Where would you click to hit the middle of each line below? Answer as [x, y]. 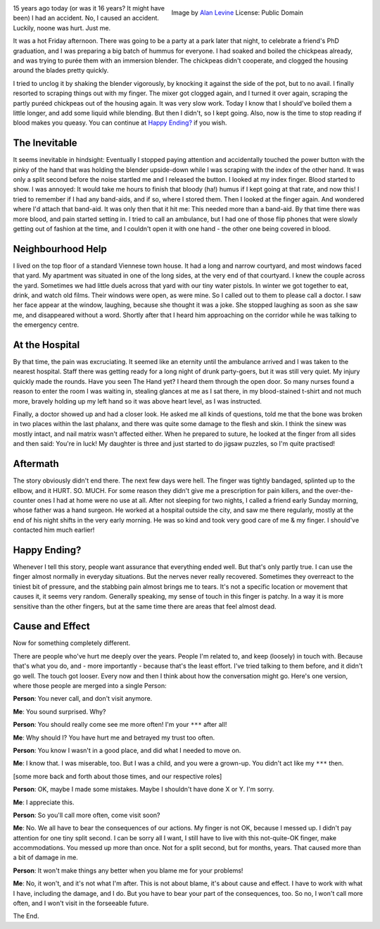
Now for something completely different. [71, 643]
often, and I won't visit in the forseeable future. [81, 903]
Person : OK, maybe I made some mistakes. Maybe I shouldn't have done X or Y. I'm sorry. [144, 790]
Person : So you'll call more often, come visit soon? [87, 815]
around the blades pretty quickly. [61, 70]
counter [24, 500]
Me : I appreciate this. [44, 802]
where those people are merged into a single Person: [90, 686]
